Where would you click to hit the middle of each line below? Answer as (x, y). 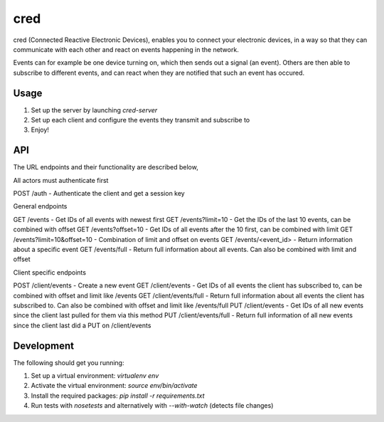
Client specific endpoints (50, 272)
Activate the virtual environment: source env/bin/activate (114, 386)
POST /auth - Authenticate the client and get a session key (99, 194)
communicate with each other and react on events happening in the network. (126, 49)
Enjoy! (40, 130)
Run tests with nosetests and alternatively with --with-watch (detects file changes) (152, 406)
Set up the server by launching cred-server (94, 110)
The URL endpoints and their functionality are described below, (106, 167)
